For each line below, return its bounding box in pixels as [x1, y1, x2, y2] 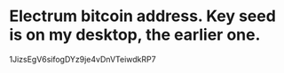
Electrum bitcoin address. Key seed [9, 6, 277, 26]
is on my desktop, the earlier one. [9, 25, 261, 45]
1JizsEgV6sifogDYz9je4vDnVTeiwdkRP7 [9, 54, 157, 64]
